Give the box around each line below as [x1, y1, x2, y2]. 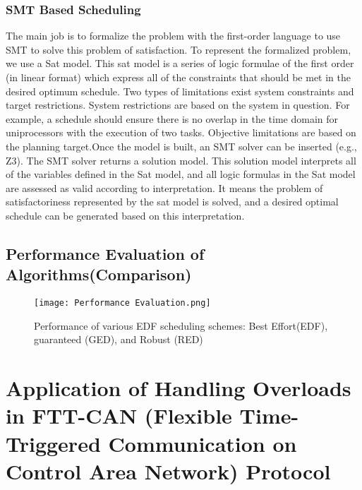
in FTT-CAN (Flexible [6, 401, 232, 430]
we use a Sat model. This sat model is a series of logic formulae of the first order [6, 56, 354, 71]
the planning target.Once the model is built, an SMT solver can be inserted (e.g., [6, 138, 357, 153]
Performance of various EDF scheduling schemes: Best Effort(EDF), [34, 318, 328, 333]
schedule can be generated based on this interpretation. [6, 208, 245, 222]
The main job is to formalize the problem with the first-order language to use [6, 28, 341, 43]
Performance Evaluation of [6, 242, 205, 264]
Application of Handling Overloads [6, 374, 351, 402]
